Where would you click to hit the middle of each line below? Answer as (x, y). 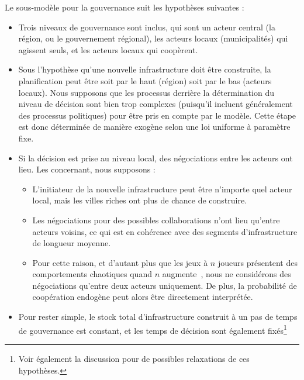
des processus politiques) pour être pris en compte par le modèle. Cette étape (157, 115)
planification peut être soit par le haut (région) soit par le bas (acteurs (145, 80)
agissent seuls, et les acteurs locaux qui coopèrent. (108, 49)
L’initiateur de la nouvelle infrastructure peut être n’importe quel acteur (162, 189)
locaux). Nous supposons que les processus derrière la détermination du (146, 92)
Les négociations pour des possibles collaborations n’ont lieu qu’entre (156, 220)
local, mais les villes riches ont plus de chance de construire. (140, 200)
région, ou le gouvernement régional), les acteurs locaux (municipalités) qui (153, 38)
